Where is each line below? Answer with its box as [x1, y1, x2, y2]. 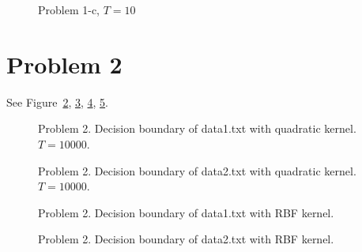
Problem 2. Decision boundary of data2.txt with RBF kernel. [38, 231, 334, 247]
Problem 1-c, [38, 2, 100, 17]
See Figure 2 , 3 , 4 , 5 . [6, 93, 108, 110]
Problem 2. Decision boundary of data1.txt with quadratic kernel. [38, 120, 356, 137]
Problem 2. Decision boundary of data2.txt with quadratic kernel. [38, 162, 356, 179]
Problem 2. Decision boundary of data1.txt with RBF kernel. [38, 204, 334, 220]
